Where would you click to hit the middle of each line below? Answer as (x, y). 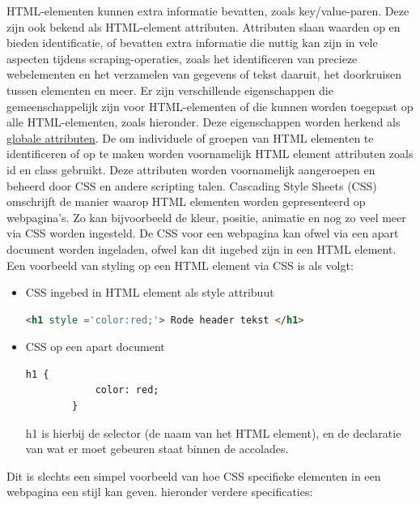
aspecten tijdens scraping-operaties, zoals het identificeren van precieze (182, 58)
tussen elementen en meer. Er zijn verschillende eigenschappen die (170, 90)
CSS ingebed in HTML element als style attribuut (150, 292)
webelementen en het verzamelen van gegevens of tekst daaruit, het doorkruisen (204, 74)
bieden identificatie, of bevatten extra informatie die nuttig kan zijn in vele (192, 43)
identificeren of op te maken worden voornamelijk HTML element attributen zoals (210, 154)
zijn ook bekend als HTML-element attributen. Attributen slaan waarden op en (204, 26)
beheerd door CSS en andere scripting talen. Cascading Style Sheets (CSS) (192, 185)
